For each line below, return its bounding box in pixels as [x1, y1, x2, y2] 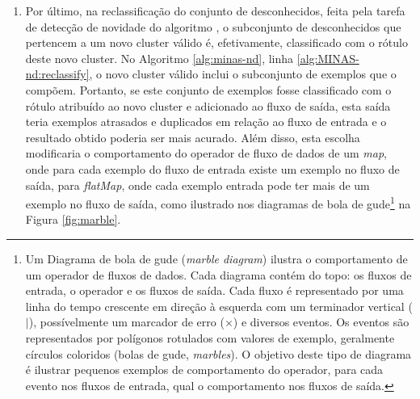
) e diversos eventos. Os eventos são [233, 313, 409, 330]
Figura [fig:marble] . [25, 211, 121, 228]
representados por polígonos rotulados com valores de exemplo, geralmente [25, 329, 395, 346]
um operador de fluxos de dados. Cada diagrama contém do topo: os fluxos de [25, 266, 412, 283]
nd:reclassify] [25, 65, 90, 82]
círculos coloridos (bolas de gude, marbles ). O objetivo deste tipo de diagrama [25, 345, 412, 362]
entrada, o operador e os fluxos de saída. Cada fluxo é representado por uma [25, 282, 404, 299]
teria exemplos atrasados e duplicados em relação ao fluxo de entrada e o [25, 113, 387, 130]
